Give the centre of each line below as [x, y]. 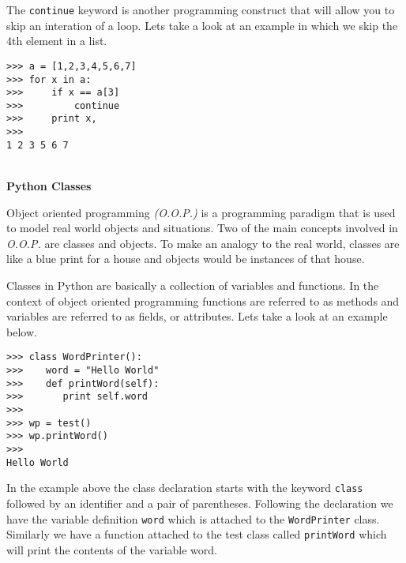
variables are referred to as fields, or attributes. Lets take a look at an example [197, 316]
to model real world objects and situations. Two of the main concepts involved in [202, 228]
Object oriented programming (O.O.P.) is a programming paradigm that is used [201, 212]
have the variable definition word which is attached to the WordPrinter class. [193, 518]
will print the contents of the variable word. [112, 549]
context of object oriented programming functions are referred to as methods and [203, 300]
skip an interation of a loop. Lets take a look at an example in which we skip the [202, 25]
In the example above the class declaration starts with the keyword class [185, 488]
